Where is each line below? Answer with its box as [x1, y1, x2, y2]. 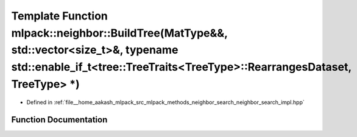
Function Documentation [11, 114, 108, 125]
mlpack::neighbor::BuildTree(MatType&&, [11, 26, 228, 40]
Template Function [11, 9, 108, 23]
